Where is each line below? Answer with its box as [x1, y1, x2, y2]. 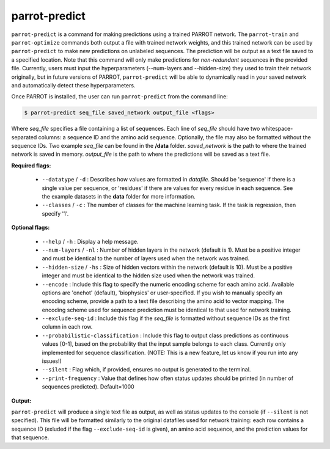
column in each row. [42, 323, 93, 330]
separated [11, 133, 37, 141]
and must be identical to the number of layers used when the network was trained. [42, 255, 250, 262]
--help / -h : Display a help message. [42, 238, 139, 245]
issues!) [42, 357, 62, 365]
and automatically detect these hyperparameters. [11, 81, 136, 89]
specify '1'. [42, 210, 69, 217]
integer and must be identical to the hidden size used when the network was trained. [42, 272, 255, 279]
